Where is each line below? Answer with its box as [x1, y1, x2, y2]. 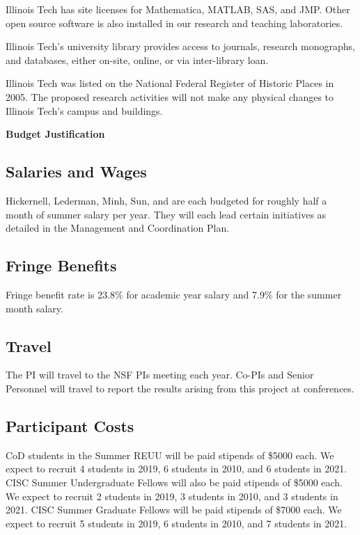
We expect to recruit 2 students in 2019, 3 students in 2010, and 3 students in [6, 488, 338, 503]
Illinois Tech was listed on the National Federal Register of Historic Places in [6, 76, 334, 90]
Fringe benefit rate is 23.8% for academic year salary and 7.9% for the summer [6, 287, 342, 301]
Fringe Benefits [6, 255, 117, 276]
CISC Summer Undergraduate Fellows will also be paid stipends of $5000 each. [6, 474, 343, 489]
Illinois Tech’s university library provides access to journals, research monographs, [6, 39, 355, 54]
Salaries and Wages [6, 161, 147, 182]
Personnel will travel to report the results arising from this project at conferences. [6, 381, 354, 395]
